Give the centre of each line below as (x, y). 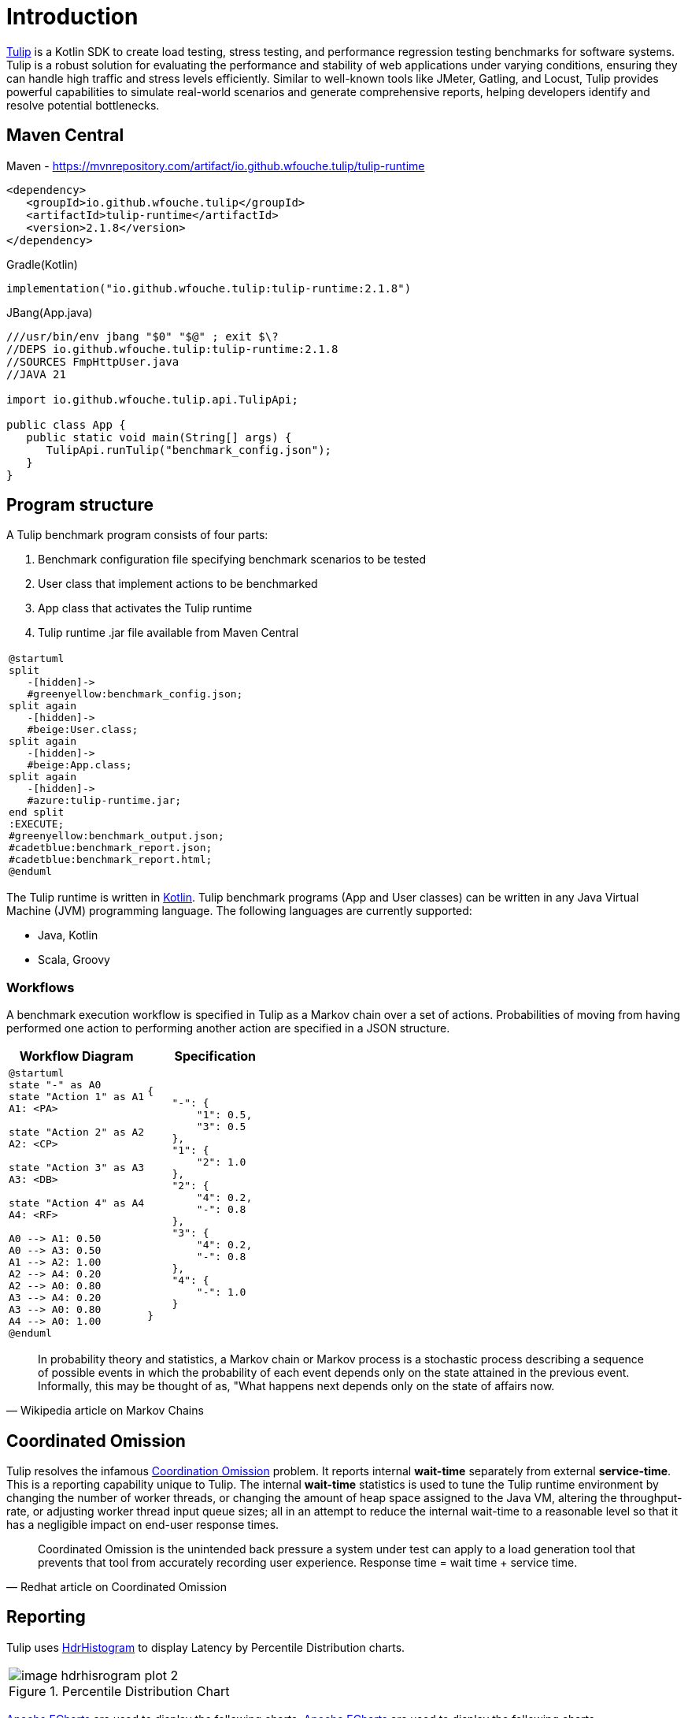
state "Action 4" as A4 (77, 1203)
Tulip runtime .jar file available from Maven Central (168, 633)
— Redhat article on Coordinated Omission (117, 1587)
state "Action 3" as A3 (77, 1168)
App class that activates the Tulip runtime (145, 608)
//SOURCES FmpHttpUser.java (93, 361)
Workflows (41, 987)
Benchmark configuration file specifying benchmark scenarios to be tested (232, 560)
